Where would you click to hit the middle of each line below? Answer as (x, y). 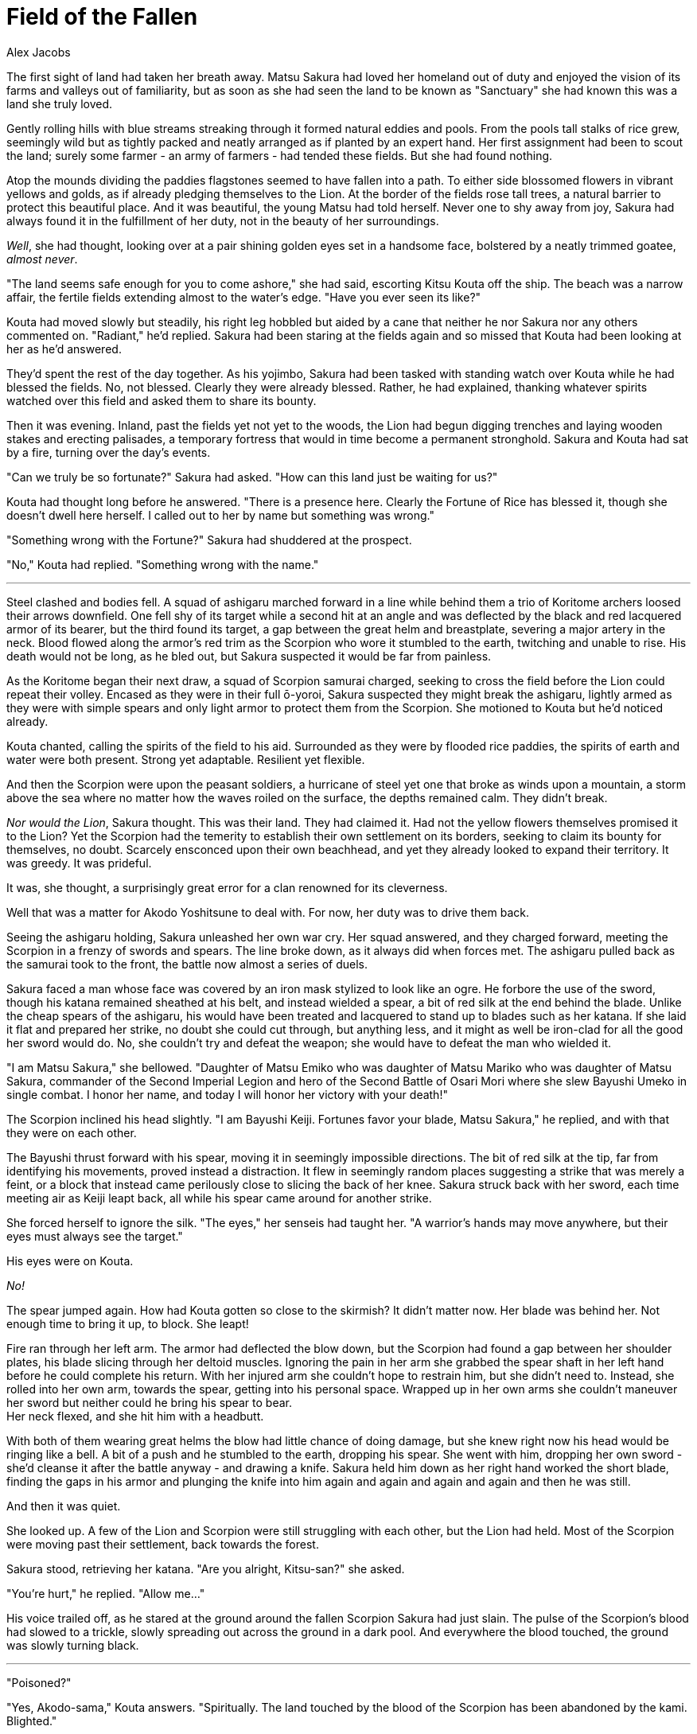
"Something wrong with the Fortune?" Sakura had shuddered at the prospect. (209, 540)
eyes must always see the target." (95, 1236)
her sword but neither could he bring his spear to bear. (149, 1402)
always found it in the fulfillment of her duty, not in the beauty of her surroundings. (223, 220)
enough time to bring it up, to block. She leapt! (128, 1323)
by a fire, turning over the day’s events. (109, 452)
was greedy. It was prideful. (79, 863)
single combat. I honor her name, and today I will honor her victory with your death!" (227, 1094)
